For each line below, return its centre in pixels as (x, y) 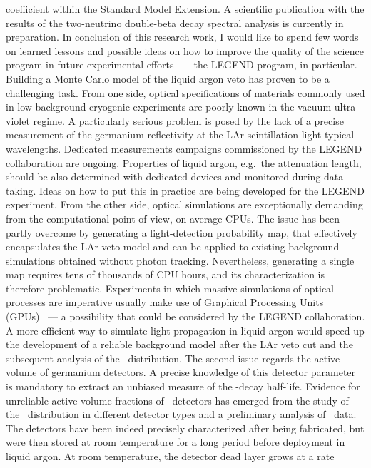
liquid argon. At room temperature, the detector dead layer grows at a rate (170, 456)
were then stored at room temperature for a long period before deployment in (176, 442)
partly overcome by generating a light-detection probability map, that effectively (182, 232)
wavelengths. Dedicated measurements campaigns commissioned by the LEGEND (184, 148)
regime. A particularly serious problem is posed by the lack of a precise (188, 120)
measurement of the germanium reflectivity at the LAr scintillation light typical (180, 134)
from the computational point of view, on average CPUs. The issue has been (173, 218)
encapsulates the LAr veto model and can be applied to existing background (173, 246)
